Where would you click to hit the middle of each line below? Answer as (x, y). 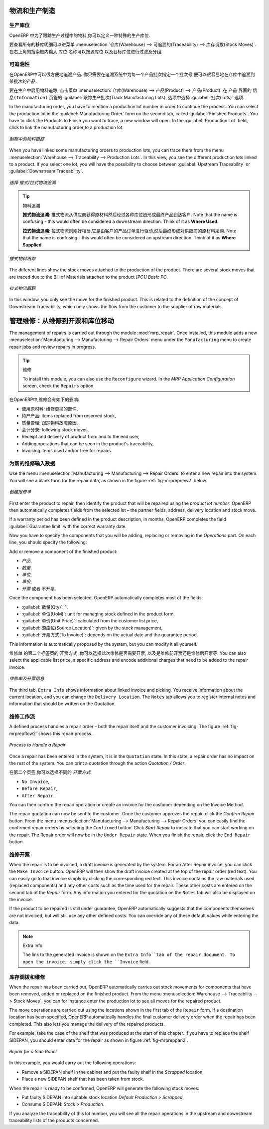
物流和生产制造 (32, 11)
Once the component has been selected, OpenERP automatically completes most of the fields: (106, 598)
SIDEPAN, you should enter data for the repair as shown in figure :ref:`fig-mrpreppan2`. (99, 1040)
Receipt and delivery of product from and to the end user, (81, 437)
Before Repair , (39, 788)
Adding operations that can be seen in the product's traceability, (88, 443)
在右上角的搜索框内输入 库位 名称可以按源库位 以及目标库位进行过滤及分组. (86, 51)
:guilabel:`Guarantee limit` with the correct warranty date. (68, 526)
